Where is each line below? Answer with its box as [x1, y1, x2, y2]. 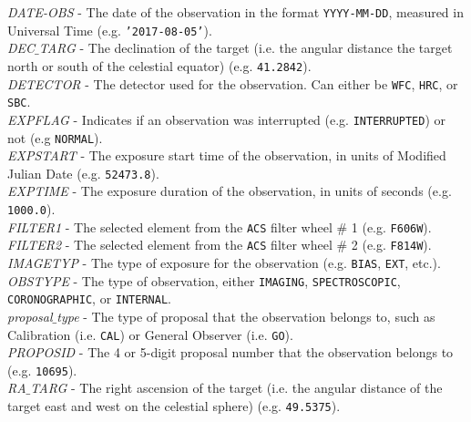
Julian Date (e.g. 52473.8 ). [7, 163, 159, 182]
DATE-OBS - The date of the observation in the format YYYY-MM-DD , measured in [7, 3, 464, 21]
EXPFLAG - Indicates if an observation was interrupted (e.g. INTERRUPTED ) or [7, 109, 446, 129]
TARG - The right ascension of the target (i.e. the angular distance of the [30, 378, 443, 397]
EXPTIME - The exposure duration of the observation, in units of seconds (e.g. [7, 181, 452, 201]
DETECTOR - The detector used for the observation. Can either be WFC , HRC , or [7, 74, 458, 93]
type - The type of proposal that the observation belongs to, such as [56, 306, 435, 325]
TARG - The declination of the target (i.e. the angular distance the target [38, 38, 453, 57]
